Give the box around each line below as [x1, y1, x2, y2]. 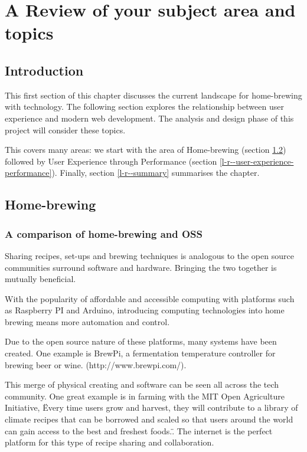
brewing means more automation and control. [5, 315, 170, 327]
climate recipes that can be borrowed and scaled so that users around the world [5, 413, 293, 425]
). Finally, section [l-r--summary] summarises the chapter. [51, 166, 260, 179]
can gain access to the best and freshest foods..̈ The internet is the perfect [5, 424, 273, 437]
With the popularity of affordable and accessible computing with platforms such [5, 292, 295, 304]
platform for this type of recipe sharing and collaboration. [5, 436, 214, 448]
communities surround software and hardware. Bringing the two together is [5, 261, 277, 273]
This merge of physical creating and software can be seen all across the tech [5, 378, 279, 391]
